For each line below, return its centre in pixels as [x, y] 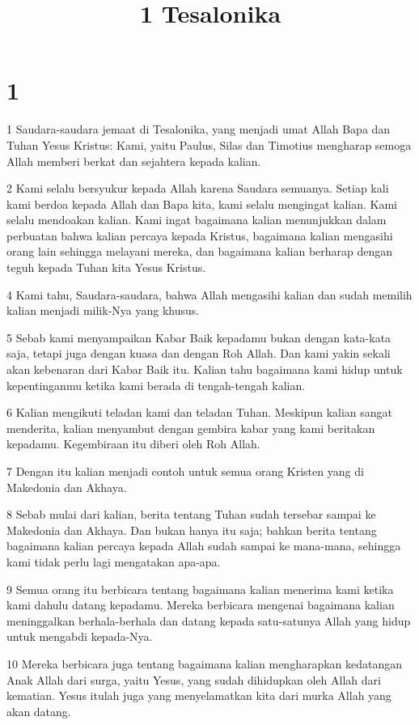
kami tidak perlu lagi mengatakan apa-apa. [114, 561]
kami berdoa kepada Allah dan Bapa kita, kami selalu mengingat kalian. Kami [202, 204]
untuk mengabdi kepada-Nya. [80, 636]
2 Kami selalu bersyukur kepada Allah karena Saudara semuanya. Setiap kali [198, 188]
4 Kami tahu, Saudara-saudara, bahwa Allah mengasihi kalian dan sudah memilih [209, 294]
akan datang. [39, 711]
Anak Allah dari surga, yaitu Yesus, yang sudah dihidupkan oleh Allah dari [194, 679]
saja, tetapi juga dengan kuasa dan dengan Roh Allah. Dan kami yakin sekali [199, 353]
